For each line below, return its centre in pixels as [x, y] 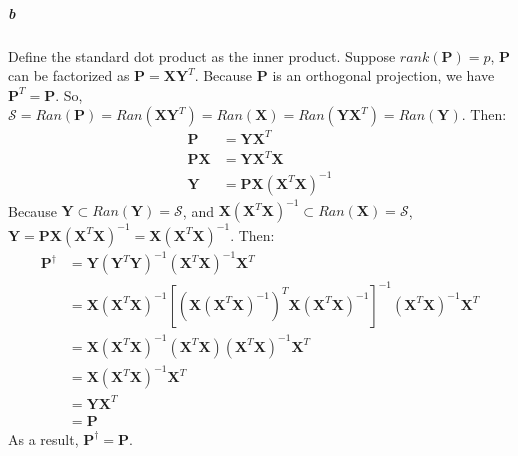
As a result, [43, 438]
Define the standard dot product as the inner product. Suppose [202, 55]
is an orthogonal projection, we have [383, 75]
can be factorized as [69, 75]
